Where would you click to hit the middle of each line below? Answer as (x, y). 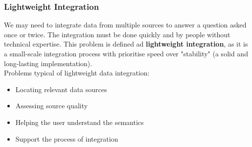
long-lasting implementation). (48, 63)
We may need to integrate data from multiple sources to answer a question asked (125, 25)
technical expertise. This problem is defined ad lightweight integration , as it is (126, 44)
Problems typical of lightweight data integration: (77, 73)
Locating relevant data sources (61, 89)
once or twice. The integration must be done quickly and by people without (117, 34)
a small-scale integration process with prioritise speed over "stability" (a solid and (126, 53)
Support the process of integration (67, 138)
